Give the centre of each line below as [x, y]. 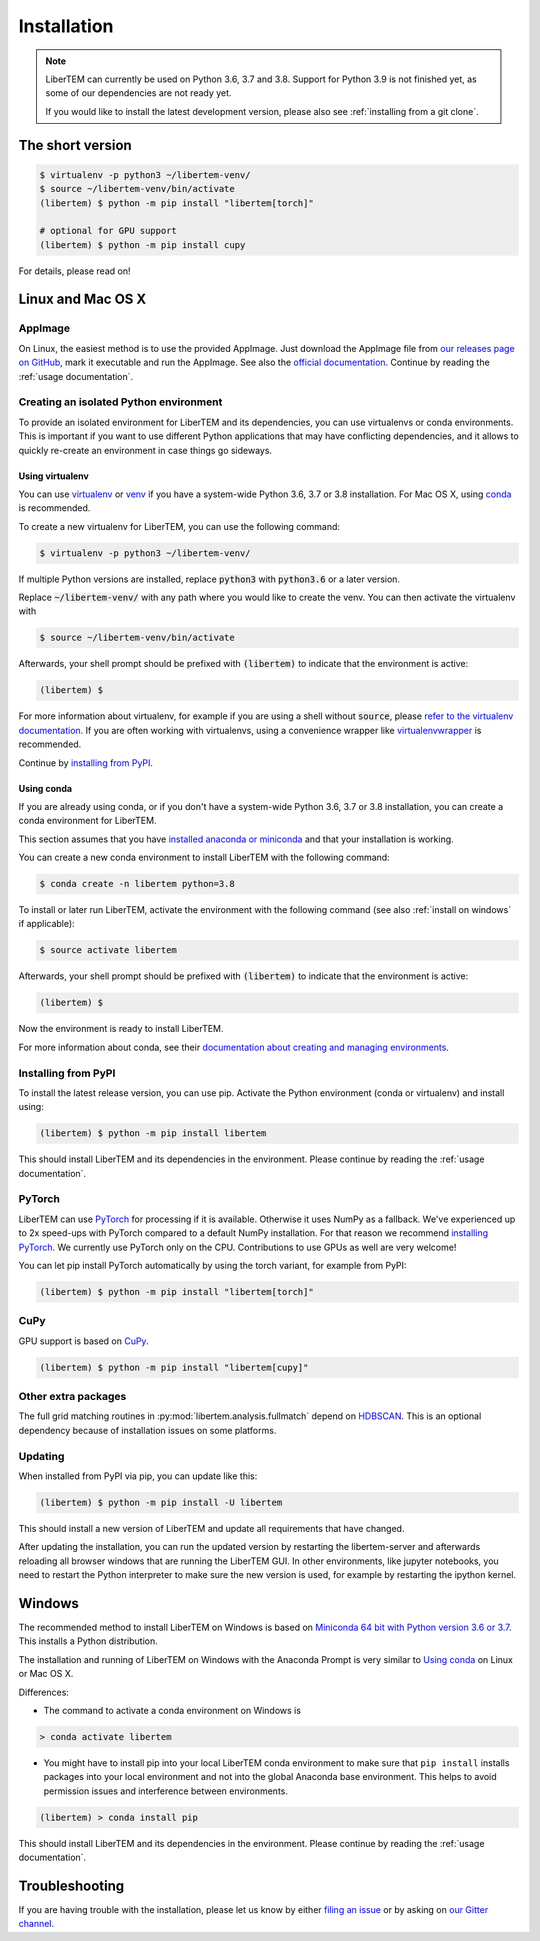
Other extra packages [72, 1397]
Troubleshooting [71, 1885]
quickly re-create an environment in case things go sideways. [145, 450]
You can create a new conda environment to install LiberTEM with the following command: [204, 857]
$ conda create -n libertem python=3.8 [137, 884]
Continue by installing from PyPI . [86, 762]
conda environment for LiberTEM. [87, 821]
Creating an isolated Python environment [120, 402]
